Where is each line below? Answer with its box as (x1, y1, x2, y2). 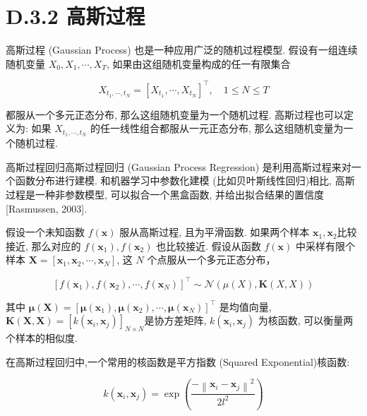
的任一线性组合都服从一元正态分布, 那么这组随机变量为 (90, 121, 344, 136)
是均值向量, (219, 299, 272, 314)
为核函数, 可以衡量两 (258, 313, 354, 328)
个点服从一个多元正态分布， (147, 252, 276, 267)
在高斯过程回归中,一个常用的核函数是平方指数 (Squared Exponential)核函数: (6, 354, 350, 369)
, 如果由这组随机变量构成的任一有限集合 (106, 56, 291, 71)
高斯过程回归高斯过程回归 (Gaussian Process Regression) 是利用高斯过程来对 (6, 159, 351, 174)
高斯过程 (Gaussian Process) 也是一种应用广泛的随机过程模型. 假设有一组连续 (6, 42, 358, 57)
